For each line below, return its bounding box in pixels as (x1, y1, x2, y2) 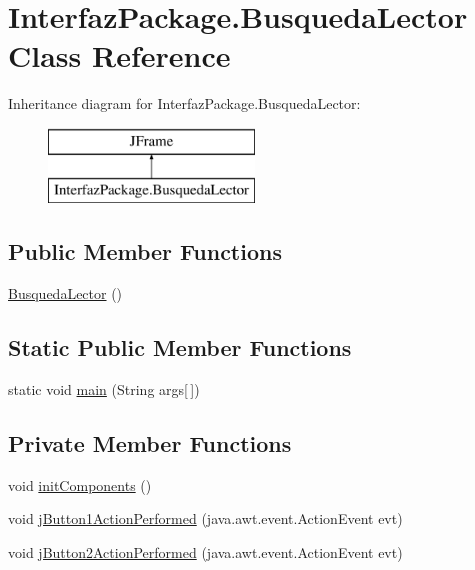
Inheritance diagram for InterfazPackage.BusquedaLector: (8, 93, 361, 114)
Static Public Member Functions (8, 332, 352, 363)
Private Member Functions (8, 428, 292, 459)
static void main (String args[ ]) (8, 379, 200, 400)
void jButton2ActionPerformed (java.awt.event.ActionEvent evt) (8, 542, 403, 563)
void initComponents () (8, 474, 152, 495)
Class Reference (8, 35, 231, 76)
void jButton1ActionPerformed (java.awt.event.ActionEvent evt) (8, 508, 403, 529)
